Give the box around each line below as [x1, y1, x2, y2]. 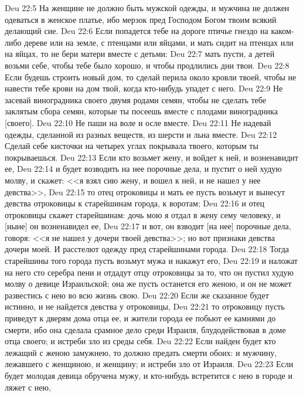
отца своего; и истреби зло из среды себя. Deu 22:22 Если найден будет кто [5, 335, 276, 347]
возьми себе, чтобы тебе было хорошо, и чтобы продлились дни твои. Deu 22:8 [5, 59, 290, 71]
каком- [271, 25, 294, 37]
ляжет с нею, [5, 381, 51, 393]
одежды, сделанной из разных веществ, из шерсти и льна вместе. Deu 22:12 [5, 128, 277, 140]
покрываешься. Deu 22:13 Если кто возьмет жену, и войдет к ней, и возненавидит [5, 151, 298, 163]
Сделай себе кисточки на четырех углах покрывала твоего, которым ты [5, 140, 258, 152]
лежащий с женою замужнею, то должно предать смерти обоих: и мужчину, [5, 346, 277, 358]
